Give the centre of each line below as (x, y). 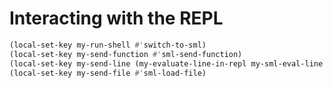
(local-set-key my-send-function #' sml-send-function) (126, 54)
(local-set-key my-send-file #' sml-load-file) (108, 73)
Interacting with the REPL (116, 18)
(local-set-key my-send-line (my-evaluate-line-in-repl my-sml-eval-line (166, 63)
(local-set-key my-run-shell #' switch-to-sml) (108, 45)
